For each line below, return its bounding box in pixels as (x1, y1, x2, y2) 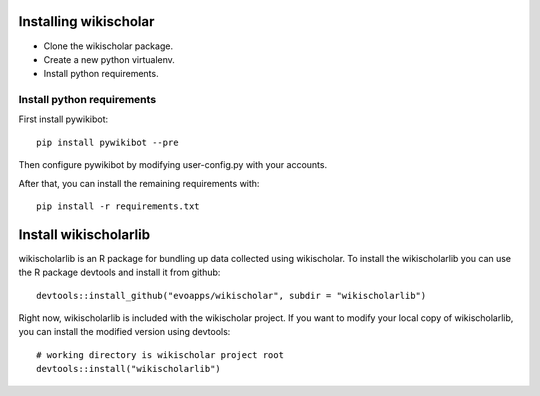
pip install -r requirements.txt (36, 201, 200, 212)
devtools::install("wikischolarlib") (36, 363, 222, 375)
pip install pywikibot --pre (36, 136, 179, 148)
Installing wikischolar (18, 13, 155, 30)
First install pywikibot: (18, 113, 109, 125)
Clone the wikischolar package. (43, 40, 174, 52)
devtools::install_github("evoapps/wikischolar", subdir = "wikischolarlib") (36, 290, 427, 301)
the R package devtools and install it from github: (18, 266, 221, 279)
